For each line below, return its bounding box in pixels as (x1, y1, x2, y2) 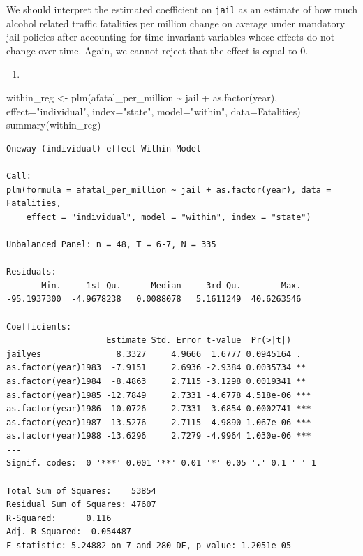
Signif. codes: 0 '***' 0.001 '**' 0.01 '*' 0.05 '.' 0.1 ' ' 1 (6, 458, 316, 469)
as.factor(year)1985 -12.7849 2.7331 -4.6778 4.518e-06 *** (6, 390, 311, 400)
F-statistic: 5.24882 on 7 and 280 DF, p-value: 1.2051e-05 (6, 541, 292, 551)
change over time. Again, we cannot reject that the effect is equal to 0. (6, 43, 309, 57)
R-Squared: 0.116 (6, 513, 112, 523)
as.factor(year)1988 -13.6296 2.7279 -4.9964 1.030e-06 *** (6, 431, 311, 441)
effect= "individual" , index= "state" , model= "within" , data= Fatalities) (6, 103, 301, 118)
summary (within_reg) (6, 117, 101, 132)
